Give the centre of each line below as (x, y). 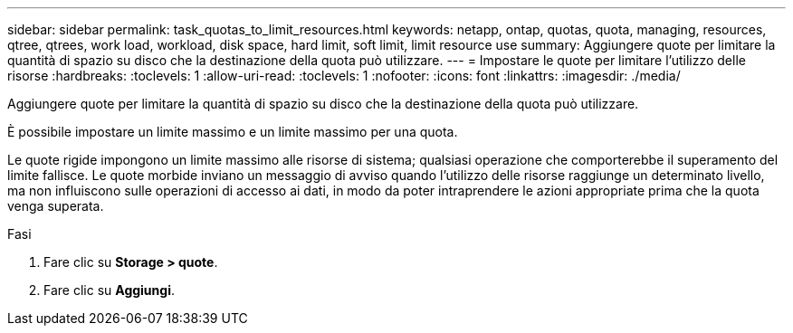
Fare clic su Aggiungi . (109, 290)
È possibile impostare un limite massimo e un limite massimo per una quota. (233, 132)
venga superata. (56, 206)
